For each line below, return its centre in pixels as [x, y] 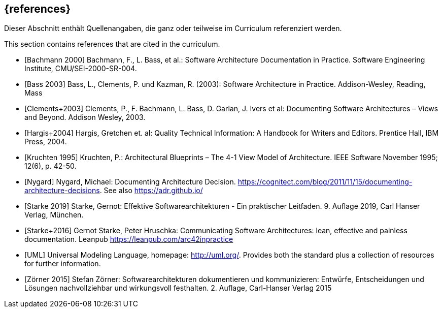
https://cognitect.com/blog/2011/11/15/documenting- [325, 182]
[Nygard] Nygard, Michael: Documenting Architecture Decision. [130, 182]
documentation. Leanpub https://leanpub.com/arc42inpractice [129, 239]
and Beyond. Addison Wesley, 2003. [85, 117]
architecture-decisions [62, 191]
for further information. [63, 264]
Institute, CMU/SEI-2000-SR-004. [81, 69]
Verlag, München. [54, 215]
